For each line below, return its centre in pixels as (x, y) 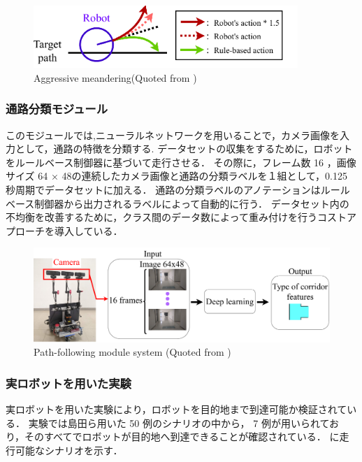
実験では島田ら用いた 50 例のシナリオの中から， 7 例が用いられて (179, 423)
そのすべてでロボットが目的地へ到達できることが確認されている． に (182, 436)
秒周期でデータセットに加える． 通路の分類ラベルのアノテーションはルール (178, 190)
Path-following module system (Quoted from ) (132, 352)
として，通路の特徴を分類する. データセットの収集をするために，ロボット (184, 149)
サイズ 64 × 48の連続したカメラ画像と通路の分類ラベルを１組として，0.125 (176, 176)
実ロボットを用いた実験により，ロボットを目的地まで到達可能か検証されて (176, 409)
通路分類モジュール (57, 109)
